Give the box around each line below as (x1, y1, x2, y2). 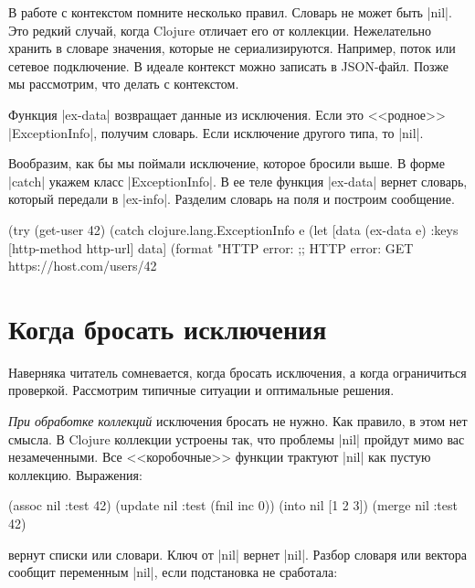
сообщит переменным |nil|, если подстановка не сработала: (8, 562, 338, 582)
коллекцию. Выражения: (8, 465, 142, 484)
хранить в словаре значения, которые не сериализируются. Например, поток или (8, 38, 456, 58)
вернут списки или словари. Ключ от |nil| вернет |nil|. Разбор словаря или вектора (8, 544, 467, 563)
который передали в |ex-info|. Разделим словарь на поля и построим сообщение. (8, 189, 455, 208)
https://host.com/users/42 (8, 256, 157, 275)
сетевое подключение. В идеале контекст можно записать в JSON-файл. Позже (8, 56, 449, 75)
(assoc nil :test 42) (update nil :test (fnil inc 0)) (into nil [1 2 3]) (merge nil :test (8, 496, 458, 515)
